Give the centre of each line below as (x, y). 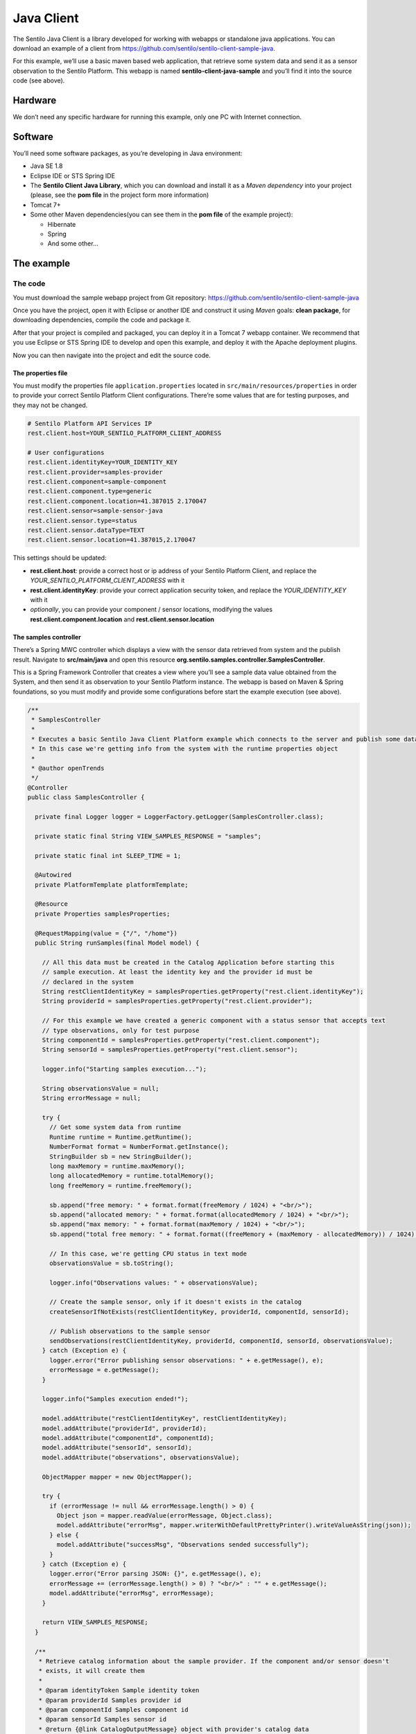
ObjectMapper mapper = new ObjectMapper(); (117, 1477)
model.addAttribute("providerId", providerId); (124, 1428)
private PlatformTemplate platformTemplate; (112, 885)
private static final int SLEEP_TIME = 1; (108, 856)
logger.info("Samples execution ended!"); (115, 1399)
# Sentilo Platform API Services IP (90, 423)
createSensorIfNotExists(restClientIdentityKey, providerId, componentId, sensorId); (199, 1312)
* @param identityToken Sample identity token (119, 1690)
